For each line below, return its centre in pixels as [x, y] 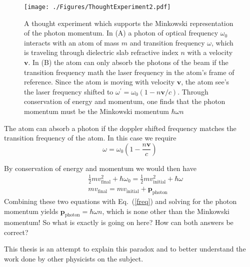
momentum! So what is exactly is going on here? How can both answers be [119, 222]
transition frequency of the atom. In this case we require [90, 138]
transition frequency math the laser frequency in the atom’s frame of [129, 72]
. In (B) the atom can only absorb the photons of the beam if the [128, 62]
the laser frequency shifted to [69, 91]
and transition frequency [167, 42]
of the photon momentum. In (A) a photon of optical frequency [121, 33]
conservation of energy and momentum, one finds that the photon [125, 101]
